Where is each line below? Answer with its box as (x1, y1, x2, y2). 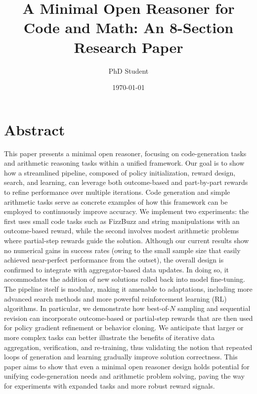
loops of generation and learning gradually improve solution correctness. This (4, 351, 238, 362)
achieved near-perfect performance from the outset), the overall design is (4, 255, 224, 265)
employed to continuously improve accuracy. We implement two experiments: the (4, 206, 249, 217)
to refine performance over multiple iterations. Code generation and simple (4, 187, 230, 197)
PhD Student (108, 65, 149, 76)
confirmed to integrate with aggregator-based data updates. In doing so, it (4, 264, 229, 274)
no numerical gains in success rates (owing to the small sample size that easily (4, 245, 241, 255)
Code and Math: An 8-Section (23, 17, 234, 38)
